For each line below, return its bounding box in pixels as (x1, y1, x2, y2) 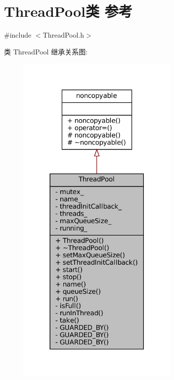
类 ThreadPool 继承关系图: (4, 46, 88, 56)
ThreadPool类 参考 (4, 1, 132, 21)
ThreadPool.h (43, 30, 85, 40)
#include (4, 30, 32, 40)
